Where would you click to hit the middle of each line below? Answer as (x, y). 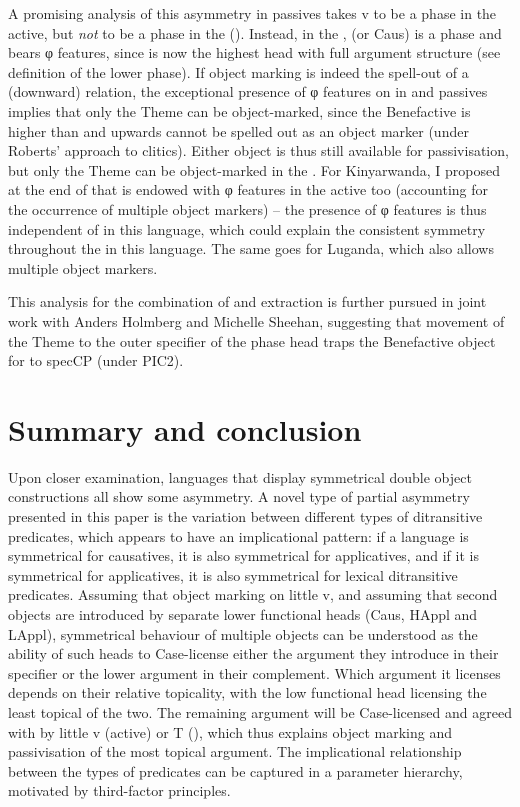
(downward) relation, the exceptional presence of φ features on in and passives (248, 91)
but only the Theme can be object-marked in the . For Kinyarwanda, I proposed (254, 169)
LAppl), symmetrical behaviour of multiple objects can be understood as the (243, 633)
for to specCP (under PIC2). (96, 360)
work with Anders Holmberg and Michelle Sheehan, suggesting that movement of (256, 320)
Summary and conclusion (185, 428)
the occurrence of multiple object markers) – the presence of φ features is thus (247, 208)
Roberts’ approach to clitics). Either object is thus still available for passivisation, (258, 150)
